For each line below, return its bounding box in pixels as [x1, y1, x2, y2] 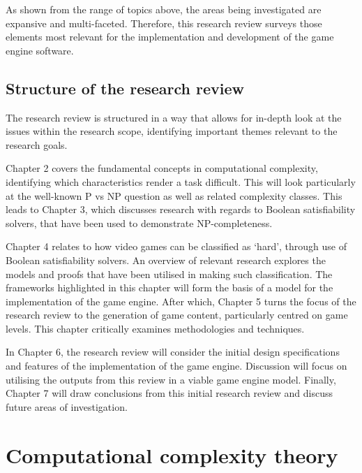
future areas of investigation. [6, 399, 128, 414]
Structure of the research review [6, 77, 245, 99]
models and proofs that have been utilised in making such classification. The [6, 266, 333, 281]
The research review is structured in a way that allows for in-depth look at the [6, 110, 342, 124]
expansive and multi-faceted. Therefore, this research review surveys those [6, 15, 322, 30]
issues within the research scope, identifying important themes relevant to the [6, 124, 338, 138]
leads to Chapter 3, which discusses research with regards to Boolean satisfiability [6, 202, 356, 217]
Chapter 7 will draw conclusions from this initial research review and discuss [6, 386, 333, 400]
